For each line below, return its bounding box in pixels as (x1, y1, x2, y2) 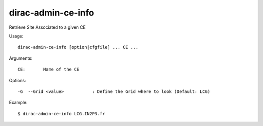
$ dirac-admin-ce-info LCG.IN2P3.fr (18, 111, 105, 116)
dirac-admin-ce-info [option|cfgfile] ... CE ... (18, 44, 139, 50)
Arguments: (9, 55, 33, 61)
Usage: (9, 33, 24, 39)
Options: (9, 77, 26, 83)
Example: (9, 100, 28, 106)
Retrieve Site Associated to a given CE (9, 24, 86, 30)
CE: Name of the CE (18, 67, 80, 72)
